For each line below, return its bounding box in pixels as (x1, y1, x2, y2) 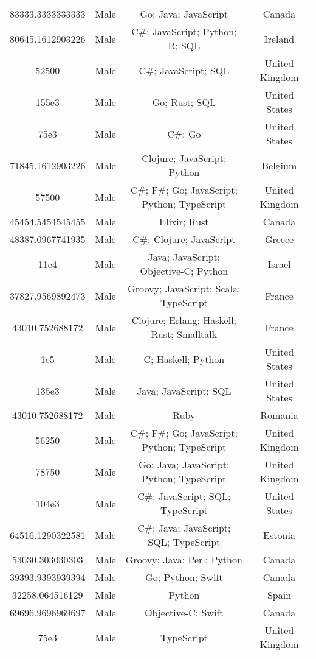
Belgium (261, 158, 297, 172)
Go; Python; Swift (145, 570, 223, 584)
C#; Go (167, 126, 201, 141)
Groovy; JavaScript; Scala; (128, 281, 241, 295)
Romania (260, 408, 298, 422)
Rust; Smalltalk (151, 327, 218, 341)
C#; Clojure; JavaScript (132, 232, 236, 246)
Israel (267, 256, 291, 271)
